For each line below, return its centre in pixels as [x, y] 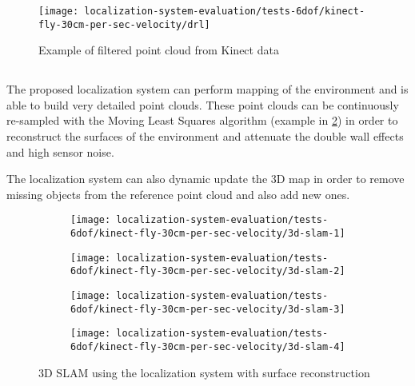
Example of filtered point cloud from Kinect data [159, 50]
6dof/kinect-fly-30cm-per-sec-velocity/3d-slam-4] [208, 347]
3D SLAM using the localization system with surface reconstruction [204, 372]
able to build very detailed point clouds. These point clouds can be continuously [203, 104]
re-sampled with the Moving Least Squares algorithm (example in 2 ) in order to [202, 120]
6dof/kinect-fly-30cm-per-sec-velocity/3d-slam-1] [208, 234]
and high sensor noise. [60, 151]
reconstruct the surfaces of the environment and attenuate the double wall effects [205, 136]
